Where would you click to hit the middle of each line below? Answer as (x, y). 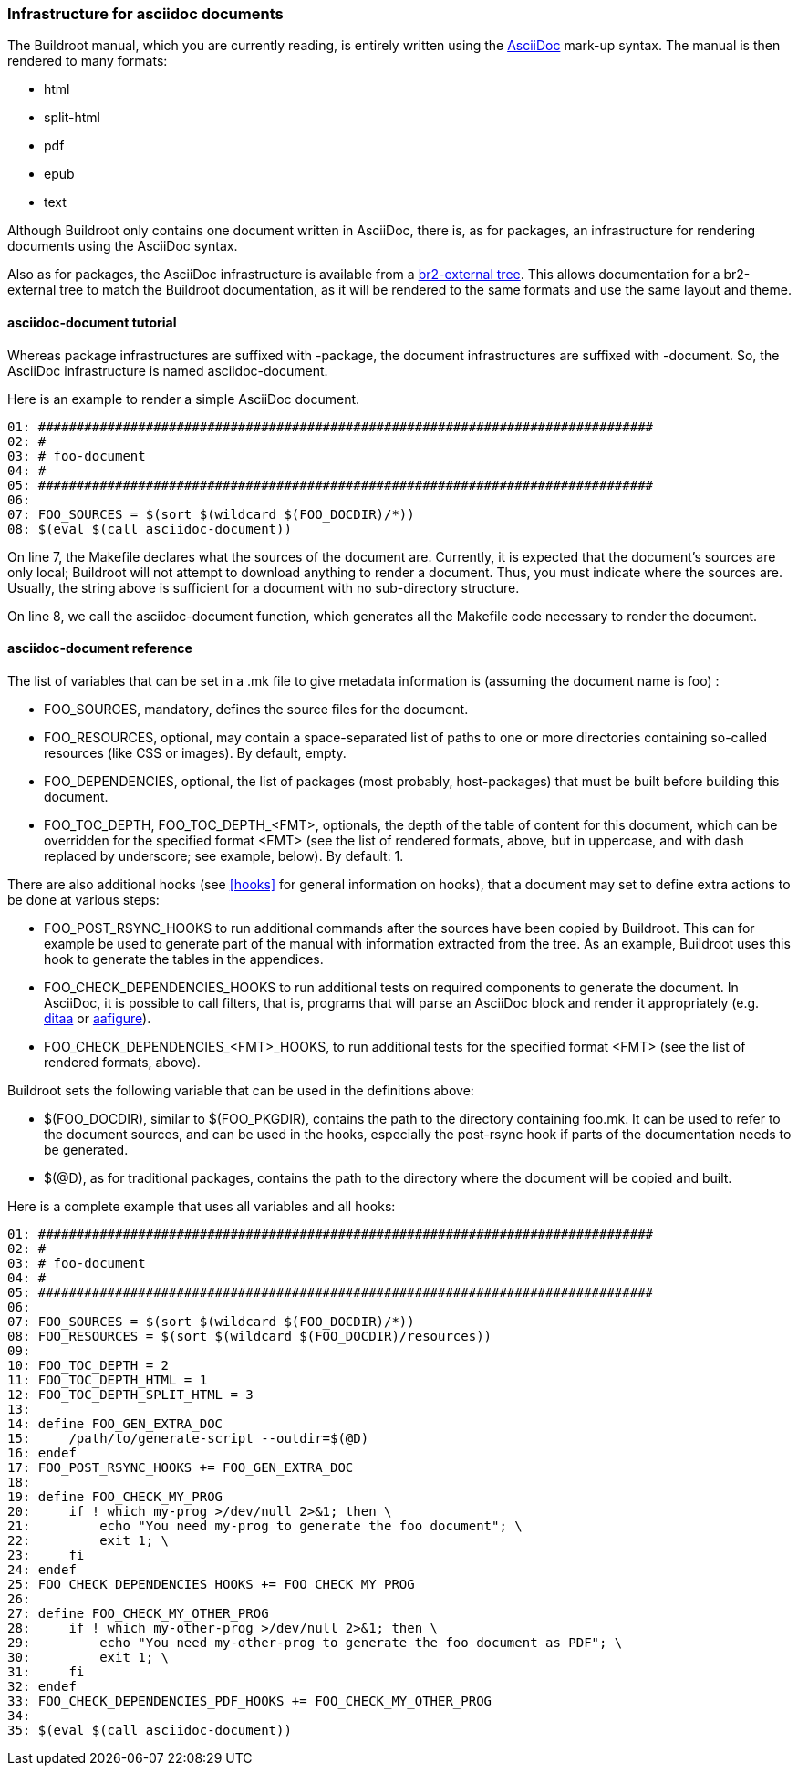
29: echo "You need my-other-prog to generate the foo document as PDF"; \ (315, 1642)
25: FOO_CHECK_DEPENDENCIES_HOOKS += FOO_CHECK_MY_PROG (211, 1584)
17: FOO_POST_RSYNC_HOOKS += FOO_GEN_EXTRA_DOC (181, 1467)
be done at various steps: (83, 899)
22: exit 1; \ (88, 1540)
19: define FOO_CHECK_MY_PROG (115, 1496)
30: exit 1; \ (88, 1657)
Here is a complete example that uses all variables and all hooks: (202, 1206)
